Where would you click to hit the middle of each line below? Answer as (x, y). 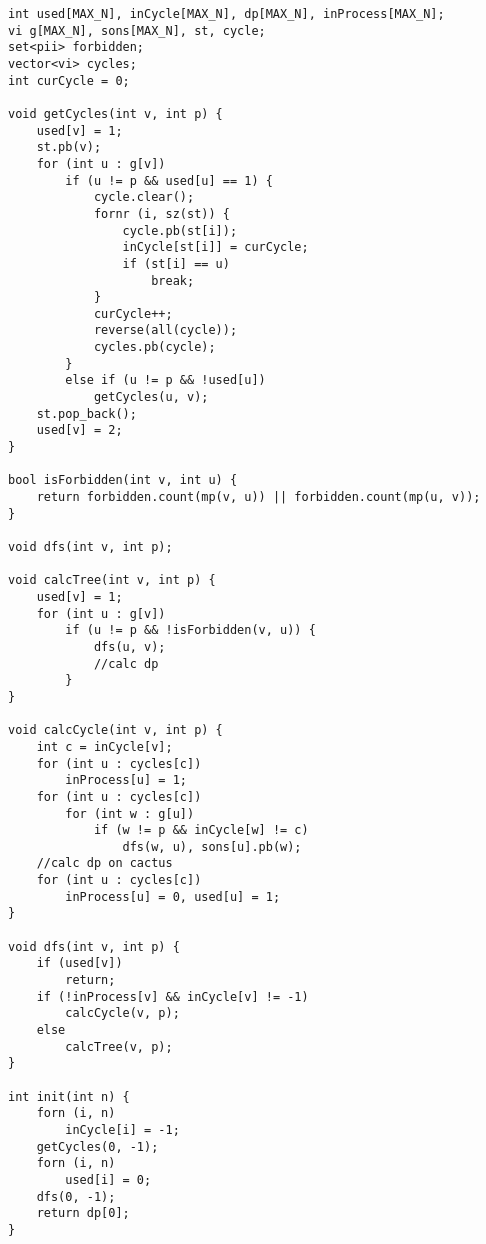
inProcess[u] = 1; (126, 780)
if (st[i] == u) (176, 263)
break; (173, 280)
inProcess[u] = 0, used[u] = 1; (173, 896)
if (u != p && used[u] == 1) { (169, 180)
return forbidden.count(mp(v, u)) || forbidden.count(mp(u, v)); (258, 497)
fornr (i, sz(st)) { (161, 213)
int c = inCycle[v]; (104, 746)
